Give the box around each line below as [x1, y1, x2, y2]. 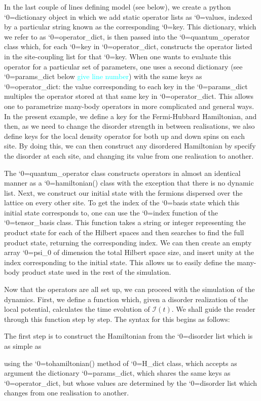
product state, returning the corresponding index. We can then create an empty [4, 237, 252, 247]
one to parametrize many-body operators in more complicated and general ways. [4, 100, 254, 111]
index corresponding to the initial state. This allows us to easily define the [4, 257, 235, 267]
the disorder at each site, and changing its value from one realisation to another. [4, 150, 254, 161]
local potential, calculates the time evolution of [4, 304, 150, 314]
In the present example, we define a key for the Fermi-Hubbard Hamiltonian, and [4, 111, 257, 121]
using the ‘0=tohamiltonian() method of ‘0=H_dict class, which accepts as [4, 357, 237, 368]
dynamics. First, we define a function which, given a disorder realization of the [4, 294, 248, 304]
